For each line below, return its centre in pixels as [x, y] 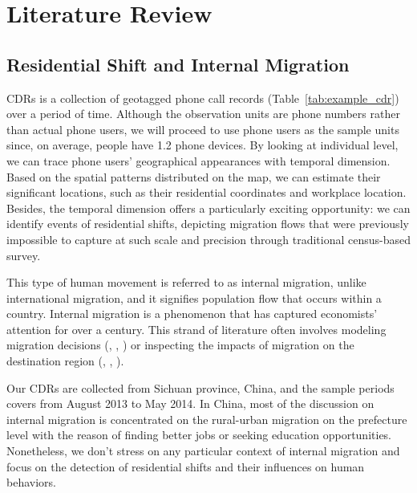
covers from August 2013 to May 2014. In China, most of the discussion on [190, 403]
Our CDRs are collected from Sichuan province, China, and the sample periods [200, 387]
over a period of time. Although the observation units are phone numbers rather [203, 114]
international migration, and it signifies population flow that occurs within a [194, 297]
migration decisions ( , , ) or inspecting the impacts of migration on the [180, 345]
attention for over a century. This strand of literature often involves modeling [196, 329]
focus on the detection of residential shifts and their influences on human [186, 466]
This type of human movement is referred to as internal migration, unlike [186, 282]
